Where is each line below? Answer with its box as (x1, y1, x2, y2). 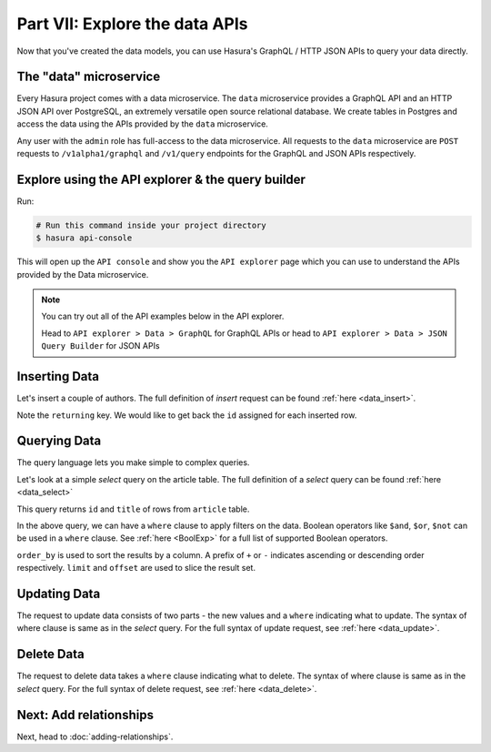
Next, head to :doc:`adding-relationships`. (16, 731, 174, 742)
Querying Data (16, 433, 102, 449)
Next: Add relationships (16, 706, 155, 723)
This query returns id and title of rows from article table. (16, 503, 250, 514)
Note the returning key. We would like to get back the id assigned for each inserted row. (16, 410, 357, 421)
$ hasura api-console (35, 233, 133, 243)
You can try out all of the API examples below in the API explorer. (41, 310, 285, 322)
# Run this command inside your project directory (35, 219, 267, 230)
